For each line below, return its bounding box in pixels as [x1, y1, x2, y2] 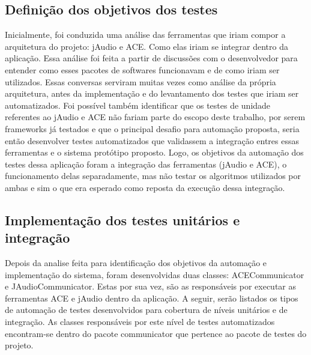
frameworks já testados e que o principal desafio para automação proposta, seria [5, 122, 300, 135]
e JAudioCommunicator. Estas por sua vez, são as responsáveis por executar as [5, 280, 296, 293]
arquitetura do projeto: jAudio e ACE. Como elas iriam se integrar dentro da [5, 40, 288, 52]
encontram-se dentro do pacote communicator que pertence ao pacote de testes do [5, 327, 307, 339]
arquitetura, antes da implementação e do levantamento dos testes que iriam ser [5, 87, 299, 100]
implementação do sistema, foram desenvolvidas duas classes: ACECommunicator [5, 268, 304, 281]
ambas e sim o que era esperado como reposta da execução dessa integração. [5, 181, 285, 193]
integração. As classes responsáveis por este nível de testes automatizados [5, 315, 275, 328]
